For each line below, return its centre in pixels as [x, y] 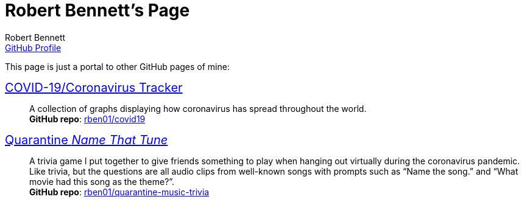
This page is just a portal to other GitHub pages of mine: [117, 66]
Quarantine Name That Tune [87, 140]
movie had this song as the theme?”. [102, 181]
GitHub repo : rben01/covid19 [87, 119]
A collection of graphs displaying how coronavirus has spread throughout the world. [198, 108]
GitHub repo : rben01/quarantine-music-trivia [119, 192]
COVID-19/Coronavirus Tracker [94, 87]
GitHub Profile [33, 47]
